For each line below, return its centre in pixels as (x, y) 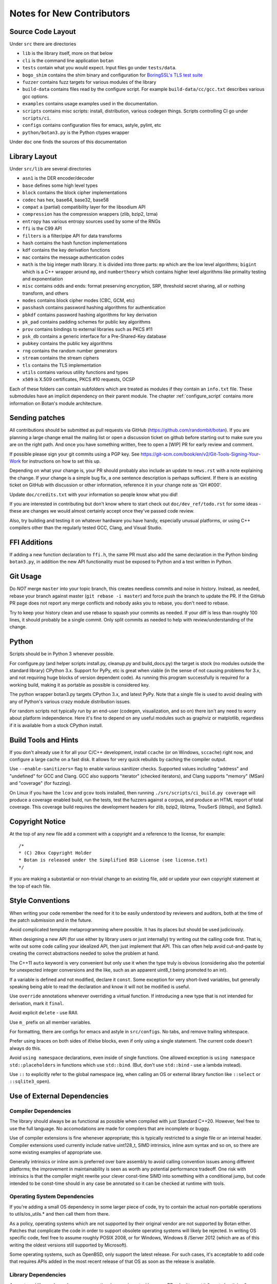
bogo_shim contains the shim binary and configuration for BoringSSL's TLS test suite (112, 75)
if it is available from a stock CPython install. (56, 725)
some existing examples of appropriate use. (56, 1153)
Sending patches (37, 418)
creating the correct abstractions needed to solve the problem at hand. (84, 953)
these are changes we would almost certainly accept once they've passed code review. (102, 511)
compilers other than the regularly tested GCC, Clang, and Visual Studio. (86, 528)
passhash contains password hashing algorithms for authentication (94, 308)
